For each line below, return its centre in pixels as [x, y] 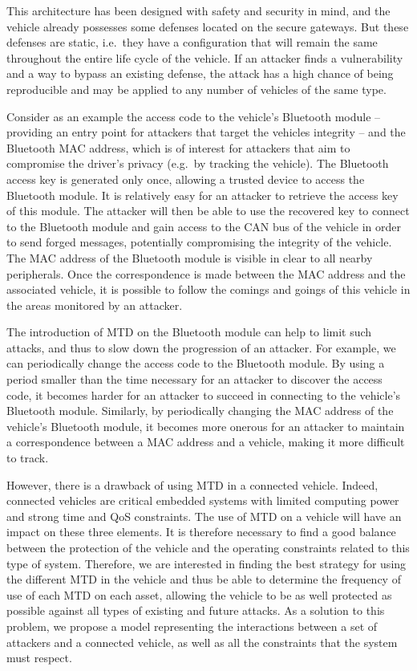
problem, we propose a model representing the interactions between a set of [192, 626]
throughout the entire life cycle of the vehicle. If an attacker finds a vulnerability [205, 57]
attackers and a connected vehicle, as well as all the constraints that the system [202, 642]
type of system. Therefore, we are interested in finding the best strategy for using [206, 563]
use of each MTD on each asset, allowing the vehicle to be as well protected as [199, 594]
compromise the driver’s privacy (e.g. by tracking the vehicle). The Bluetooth [198, 163]
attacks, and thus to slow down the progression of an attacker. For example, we [201, 347]
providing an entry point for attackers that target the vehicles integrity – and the [206, 132]
